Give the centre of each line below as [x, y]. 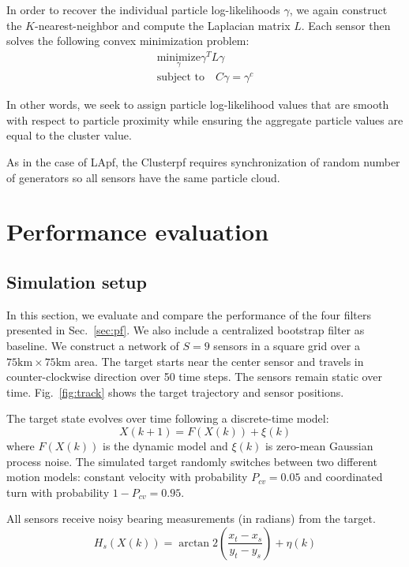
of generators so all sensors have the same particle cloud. [143, 177]
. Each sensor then [346, 25]
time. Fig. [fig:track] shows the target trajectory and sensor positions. [175, 392]
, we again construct [338, 9]
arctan [194, 543]
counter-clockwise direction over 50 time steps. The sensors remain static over [194, 377]
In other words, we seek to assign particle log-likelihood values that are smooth [198, 104]
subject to [181, 78]
